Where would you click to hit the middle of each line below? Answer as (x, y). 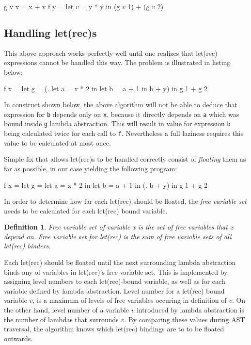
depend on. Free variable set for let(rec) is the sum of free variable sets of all (118, 236)
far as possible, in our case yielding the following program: (91, 168)
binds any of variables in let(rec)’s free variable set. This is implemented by (116, 271)
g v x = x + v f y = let (39, 6)
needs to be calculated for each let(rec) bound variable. (86, 210)
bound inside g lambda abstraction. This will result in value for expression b (117, 123)
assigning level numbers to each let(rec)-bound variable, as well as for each (115, 281)
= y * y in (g (101, 6)
